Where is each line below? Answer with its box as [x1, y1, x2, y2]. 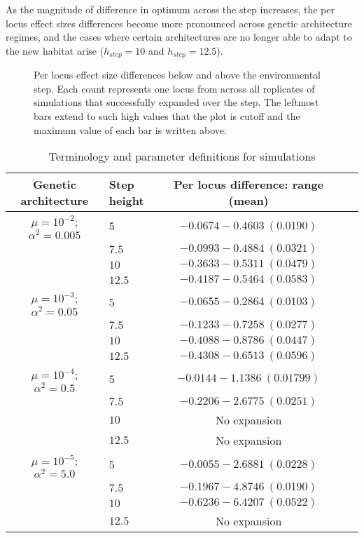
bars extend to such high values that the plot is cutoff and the [34, 109, 300, 123]
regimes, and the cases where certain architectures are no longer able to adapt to [6, 29, 352, 44]
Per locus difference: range [174, 176, 324, 193]
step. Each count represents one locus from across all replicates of [34, 81, 315, 95]
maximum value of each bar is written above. [34, 122, 227, 137]
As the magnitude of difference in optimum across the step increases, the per [6, 2, 335, 16]
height [108, 192, 144, 209]
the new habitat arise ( [6, 43, 104, 58]
